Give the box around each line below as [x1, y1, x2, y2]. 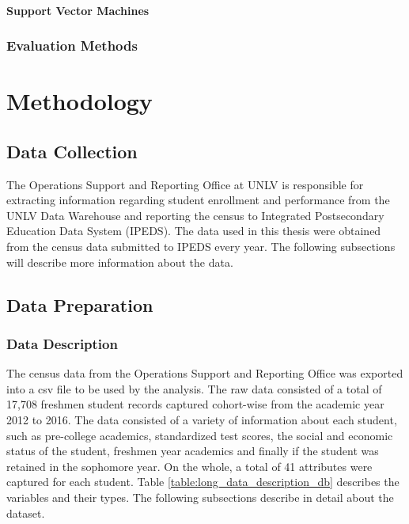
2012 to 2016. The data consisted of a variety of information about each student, [6, 411, 397, 427]
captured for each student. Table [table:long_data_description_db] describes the [6, 473, 400, 490]
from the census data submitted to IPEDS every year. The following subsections [6, 237, 396, 254]
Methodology [6, 85, 153, 117]
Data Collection [6, 139, 138, 163]
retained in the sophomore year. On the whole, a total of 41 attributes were [6, 458, 373, 474]
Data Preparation [6, 292, 153, 317]
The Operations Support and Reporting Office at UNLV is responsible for [6, 176, 364, 192]
